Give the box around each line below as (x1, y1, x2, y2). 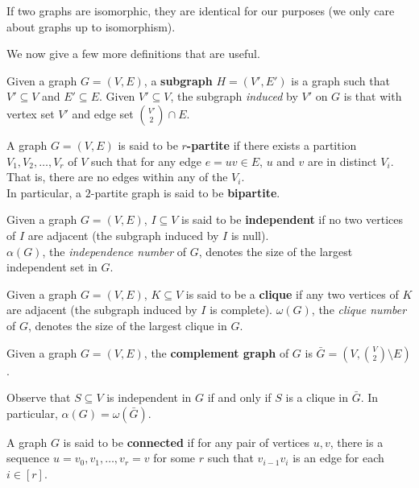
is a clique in (285, 389, 349, 406)
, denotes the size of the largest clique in (27, 316, 227, 333)
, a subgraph (143, 72, 213, 89)
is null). (230, 226, 269, 243)
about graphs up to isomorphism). (6, 18, 176, 35)
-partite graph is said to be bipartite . (90, 184, 280, 201)
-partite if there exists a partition (186, 136, 357, 153)
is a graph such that (291, 72, 390, 89)
